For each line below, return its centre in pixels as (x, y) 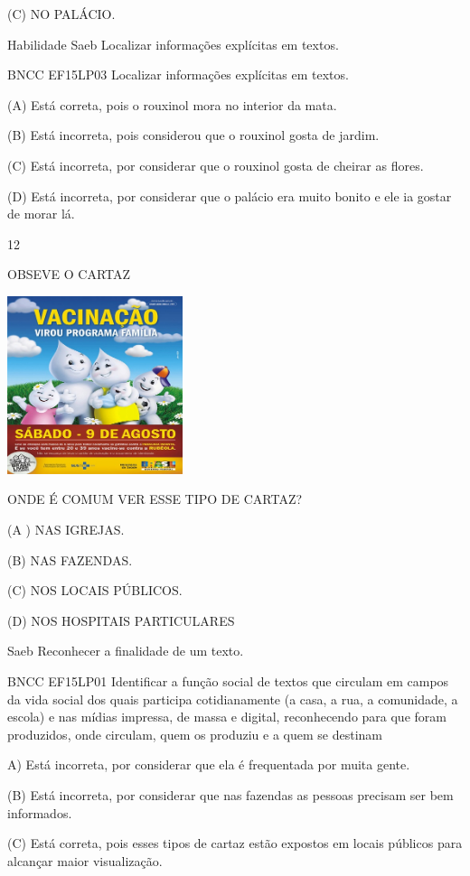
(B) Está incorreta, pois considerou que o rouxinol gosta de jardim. (193, 135)
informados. (40, 812)
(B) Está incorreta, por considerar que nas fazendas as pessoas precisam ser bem (230, 794)
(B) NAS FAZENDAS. (70, 559)
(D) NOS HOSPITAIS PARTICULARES (121, 620)
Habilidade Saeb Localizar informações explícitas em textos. (173, 44)
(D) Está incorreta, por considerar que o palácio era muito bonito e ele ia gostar (230, 196)
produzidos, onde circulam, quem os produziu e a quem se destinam (195, 734)
